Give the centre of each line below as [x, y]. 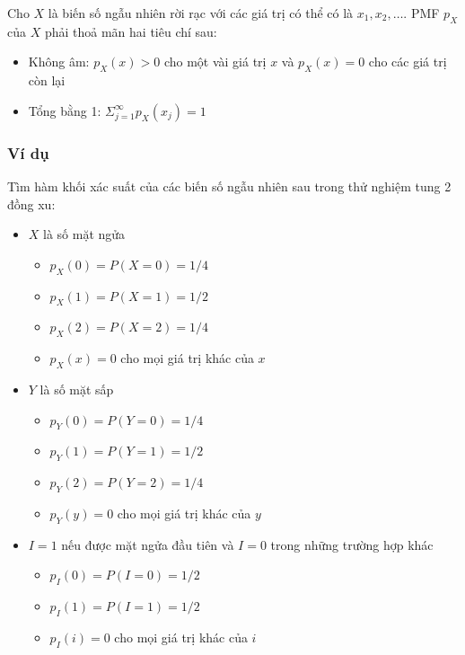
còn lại [47, 80]
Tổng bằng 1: [65, 110]
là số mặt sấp [77, 389]
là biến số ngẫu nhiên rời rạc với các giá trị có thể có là [201, 13]
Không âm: [59, 62]
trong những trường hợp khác [352, 544]
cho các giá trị [408, 62]
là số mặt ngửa [84, 234]
